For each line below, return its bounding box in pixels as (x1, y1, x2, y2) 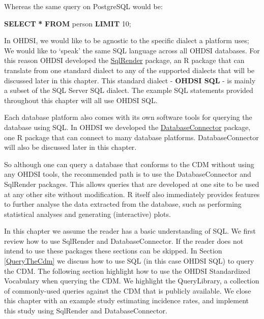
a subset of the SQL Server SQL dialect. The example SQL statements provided (4, 85, 253, 95)
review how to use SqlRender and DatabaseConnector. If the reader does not (4, 235, 244, 246)
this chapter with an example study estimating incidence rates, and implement (4, 295, 249, 306)
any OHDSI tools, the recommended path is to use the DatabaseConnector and (4, 169, 251, 179)
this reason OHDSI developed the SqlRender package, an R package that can (4, 55, 245, 66)
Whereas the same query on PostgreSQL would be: (4, 1, 163, 11)
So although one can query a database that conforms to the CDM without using (4, 158, 254, 169)
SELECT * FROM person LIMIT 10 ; (4, 18, 131, 28)
